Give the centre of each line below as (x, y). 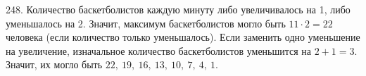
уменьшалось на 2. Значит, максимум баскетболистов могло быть (146, 23)
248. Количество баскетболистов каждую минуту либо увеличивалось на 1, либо (178, 9)
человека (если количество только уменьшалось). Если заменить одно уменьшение (183, 37)
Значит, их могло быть (54, 64)
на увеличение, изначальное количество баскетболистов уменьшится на (159, 50)
